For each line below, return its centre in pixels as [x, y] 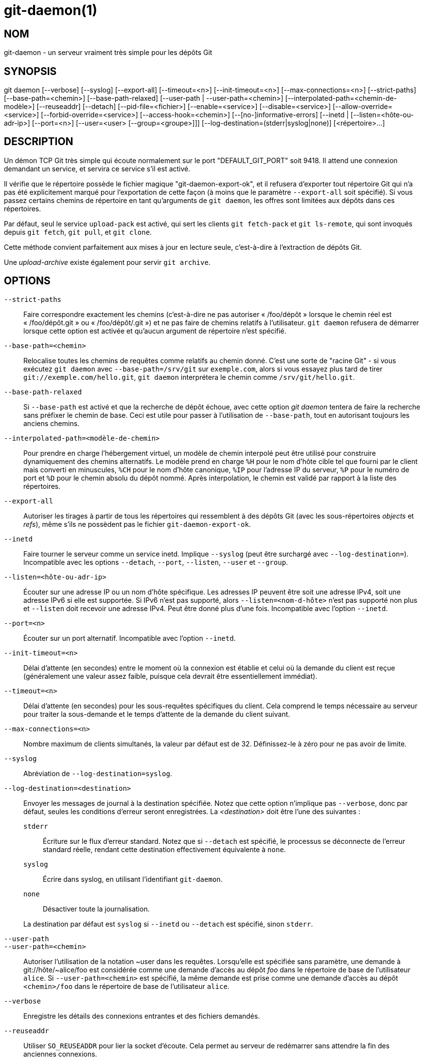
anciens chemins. [52, 423]
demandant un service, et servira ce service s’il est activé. [97, 168]
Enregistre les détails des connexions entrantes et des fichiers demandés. [142, 1016]
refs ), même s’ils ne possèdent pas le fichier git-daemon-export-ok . [137, 524]
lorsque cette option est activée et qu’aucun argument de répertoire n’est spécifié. [155, 331]
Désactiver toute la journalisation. [96, 909]
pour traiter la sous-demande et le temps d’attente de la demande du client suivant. [157, 714]
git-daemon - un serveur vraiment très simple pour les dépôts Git [108, 53]
